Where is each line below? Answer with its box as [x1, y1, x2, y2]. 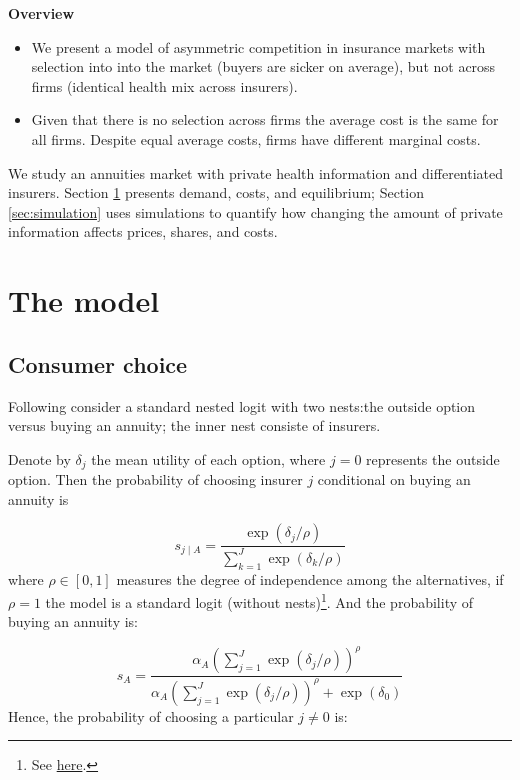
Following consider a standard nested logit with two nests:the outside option [8, 395, 476, 416]
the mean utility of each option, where [91, 448, 326, 469]
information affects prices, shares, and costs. [8, 221, 278, 242]
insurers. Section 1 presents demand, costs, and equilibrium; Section [8, 182, 424, 203]
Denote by [8, 448, 71, 469]
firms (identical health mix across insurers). [31, 75, 298, 96]
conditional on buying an [317, 469, 471, 490]
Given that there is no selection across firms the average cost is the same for [31, 109, 499, 130]
